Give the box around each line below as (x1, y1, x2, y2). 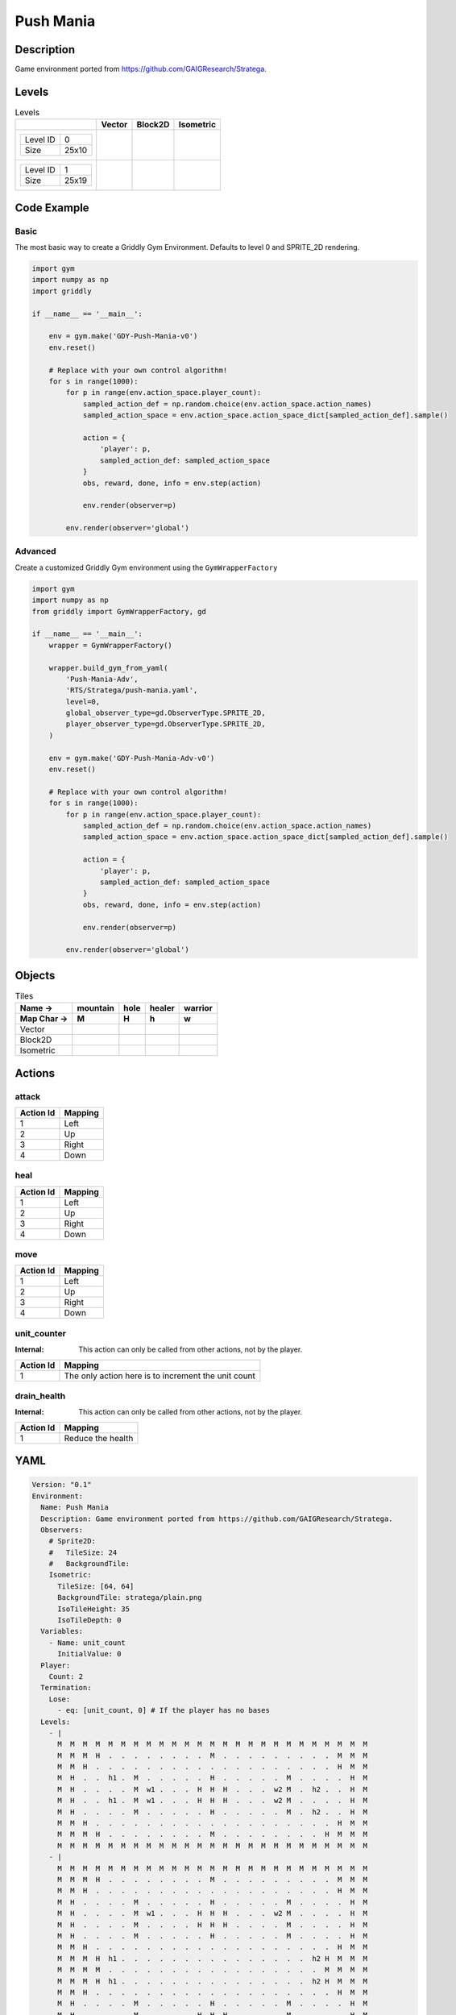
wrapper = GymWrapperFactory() (48, 641, 172, 650)
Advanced (15, 546, 56, 557)
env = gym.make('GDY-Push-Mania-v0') (48, 331, 198, 341)
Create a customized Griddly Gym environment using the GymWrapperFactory (15, 563, 278, 572)
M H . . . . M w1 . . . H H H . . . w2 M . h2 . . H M (57, 1784, 368, 1793)
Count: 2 (48, 1672, 84, 1681)
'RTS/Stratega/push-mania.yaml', (65, 686, 198, 695)
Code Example (15, 201, 89, 214)
